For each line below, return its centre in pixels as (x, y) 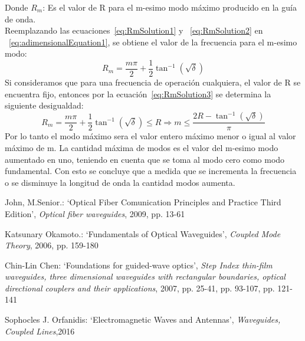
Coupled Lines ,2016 (40, 331)
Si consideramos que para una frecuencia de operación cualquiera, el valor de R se (153, 82)
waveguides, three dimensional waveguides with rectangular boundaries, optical (145, 276)
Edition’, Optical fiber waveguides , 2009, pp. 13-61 (95, 213)
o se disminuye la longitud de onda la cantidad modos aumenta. (120, 182)
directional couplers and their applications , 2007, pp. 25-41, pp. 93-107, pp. (140, 288)
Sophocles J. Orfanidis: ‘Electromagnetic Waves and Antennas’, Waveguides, (143, 319)
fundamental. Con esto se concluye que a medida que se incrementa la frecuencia (151, 171)
